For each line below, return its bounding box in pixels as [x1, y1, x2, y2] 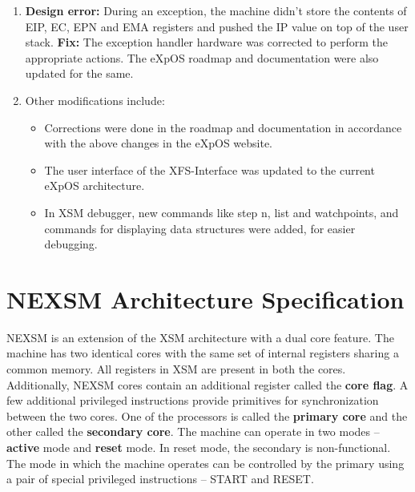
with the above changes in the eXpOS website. [44, 135, 273, 151]
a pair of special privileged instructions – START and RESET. [6, 470, 314, 487]
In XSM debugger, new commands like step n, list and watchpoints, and [44, 204, 399, 220]
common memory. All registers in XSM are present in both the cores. [6, 361, 346, 377]
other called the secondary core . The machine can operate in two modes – [6, 423, 380, 440]
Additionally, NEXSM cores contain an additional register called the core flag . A [6, 376, 409, 393]
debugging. [44, 236, 98, 252]
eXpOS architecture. [44, 177, 145, 194]
